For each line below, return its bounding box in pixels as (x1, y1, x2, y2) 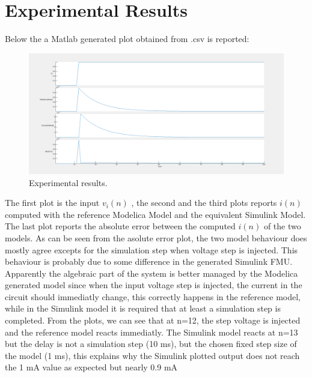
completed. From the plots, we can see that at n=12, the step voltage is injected (5, 314, 301, 327)
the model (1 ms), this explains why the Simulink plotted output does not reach (5, 349, 300, 361)
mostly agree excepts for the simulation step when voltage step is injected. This (5, 243, 298, 256)
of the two (263, 220, 301, 232)
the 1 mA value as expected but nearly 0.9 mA (5, 361, 178, 373)
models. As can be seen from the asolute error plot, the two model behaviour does (5, 231, 307, 244)
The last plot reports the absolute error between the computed (5, 220, 236, 232)
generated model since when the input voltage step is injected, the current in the (5, 279, 302, 291)
